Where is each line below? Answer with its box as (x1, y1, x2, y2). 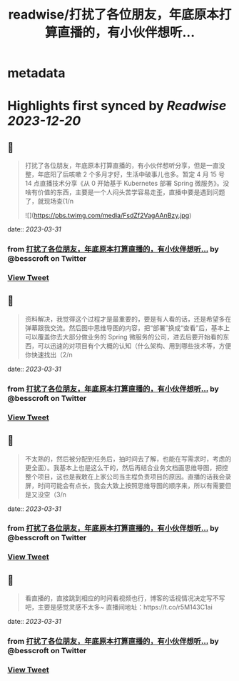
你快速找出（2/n (24, 350, 73, 359)
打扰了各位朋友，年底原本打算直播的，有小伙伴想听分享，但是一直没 (24, 161, 225, 170)
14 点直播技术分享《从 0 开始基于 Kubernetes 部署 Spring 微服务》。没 (24, 179, 230, 188)
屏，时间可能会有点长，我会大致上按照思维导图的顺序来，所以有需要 (24, 481, 225, 489)
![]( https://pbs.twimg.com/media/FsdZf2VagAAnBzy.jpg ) (24, 212, 192, 220)
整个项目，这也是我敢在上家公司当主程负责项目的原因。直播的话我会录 (24, 472, 232, 481)
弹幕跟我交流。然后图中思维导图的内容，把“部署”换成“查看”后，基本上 (24, 323, 230, 332)
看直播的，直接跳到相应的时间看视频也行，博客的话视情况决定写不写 (24, 594, 225, 602)
